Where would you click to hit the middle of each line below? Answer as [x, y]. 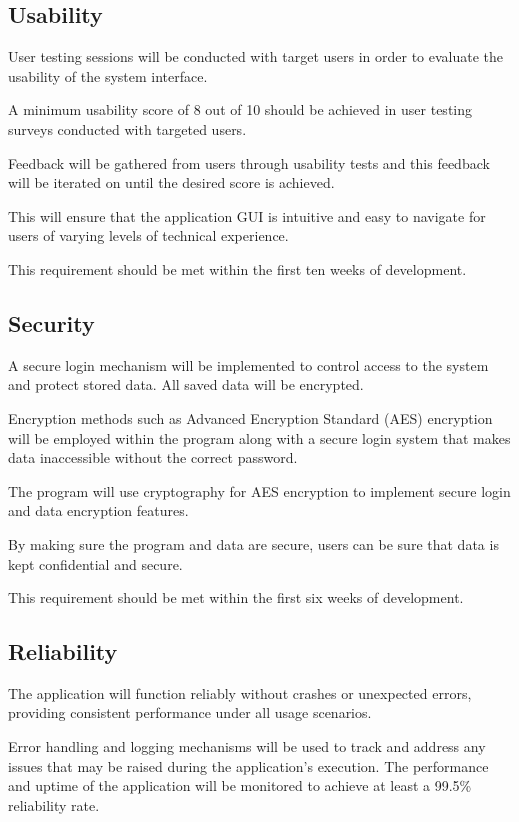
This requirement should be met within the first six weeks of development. [236, 597]
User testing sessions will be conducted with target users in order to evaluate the [256, 56]
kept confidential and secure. [95, 563]
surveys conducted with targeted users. [127, 128]
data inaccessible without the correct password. [153, 457]
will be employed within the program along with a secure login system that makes [259, 437]
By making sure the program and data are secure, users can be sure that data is [253, 543]
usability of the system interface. [108, 75]
